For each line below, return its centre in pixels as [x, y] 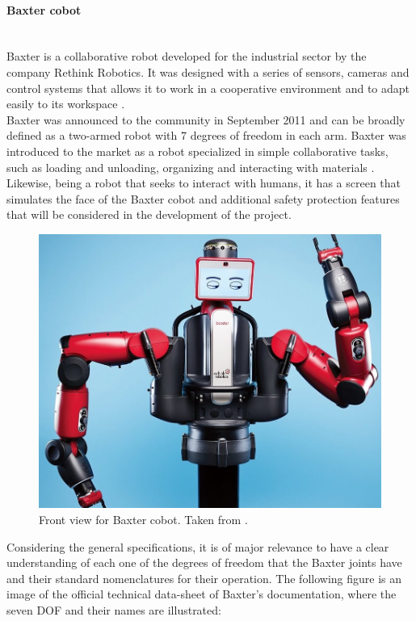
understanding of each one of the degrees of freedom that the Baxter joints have [204, 562]
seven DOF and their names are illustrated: [114, 610]
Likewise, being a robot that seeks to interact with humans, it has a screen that [204, 183]
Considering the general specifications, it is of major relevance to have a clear [198, 546]
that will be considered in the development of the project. [149, 214]
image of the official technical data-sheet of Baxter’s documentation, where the [202, 594]
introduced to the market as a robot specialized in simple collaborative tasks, [197, 151]
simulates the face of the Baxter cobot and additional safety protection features [203, 198]
